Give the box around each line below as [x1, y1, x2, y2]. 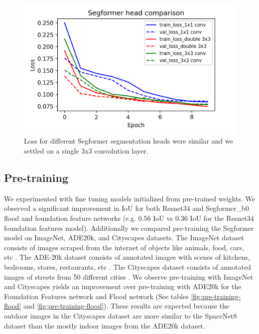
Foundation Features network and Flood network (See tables [4, 291, 189, 301]
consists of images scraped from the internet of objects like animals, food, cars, [4, 242, 245, 252]
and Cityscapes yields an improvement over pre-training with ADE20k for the [4, 281, 242, 292]
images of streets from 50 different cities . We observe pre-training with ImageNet [4, 271, 253, 282]
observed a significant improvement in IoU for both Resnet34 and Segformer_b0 [4, 203, 249, 213]
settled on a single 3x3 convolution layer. [24, 146, 148, 156]
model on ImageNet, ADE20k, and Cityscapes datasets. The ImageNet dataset [4, 232, 244, 243]
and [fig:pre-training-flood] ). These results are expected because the [23, 301, 230, 311]
